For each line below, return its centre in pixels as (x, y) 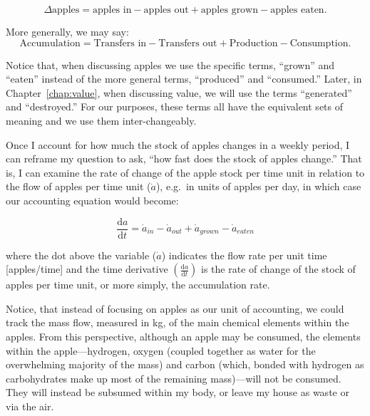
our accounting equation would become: (92, 200)
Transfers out (188, 43)
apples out (166, 10)
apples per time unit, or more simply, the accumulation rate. (138, 285)
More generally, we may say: (67, 31)
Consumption (319, 43)
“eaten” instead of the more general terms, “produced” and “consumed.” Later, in (184, 79)
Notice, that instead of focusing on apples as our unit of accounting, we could (175, 308)
